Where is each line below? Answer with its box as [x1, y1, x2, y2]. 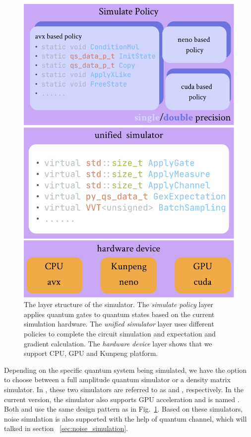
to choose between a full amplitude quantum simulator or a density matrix [4, 374, 231, 385]
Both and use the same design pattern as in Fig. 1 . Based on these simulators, [4, 404, 243, 414]
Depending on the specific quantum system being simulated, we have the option [4, 364, 247, 375]
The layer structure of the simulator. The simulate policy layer [24, 299, 213, 310]
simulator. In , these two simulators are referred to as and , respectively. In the [4, 384, 244, 394]
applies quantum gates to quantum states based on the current [24, 309, 215, 319]
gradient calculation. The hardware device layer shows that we [24, 338, 212, 348]
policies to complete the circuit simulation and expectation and [24, 328, 216, 339]
